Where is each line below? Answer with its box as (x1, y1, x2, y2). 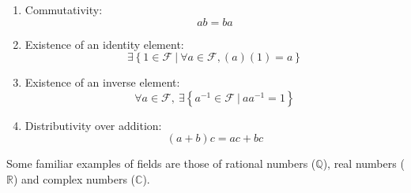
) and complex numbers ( (13, 170, 136, 187)
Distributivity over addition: (25, 117, 162, 133)
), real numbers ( (322, 155, 405, 172)
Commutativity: (25, 2, 103, 17)
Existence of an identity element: (25, 35, 184, 52)
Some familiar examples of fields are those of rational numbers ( (6, 155, 316, 172)
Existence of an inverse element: (25, 74, 180, 91)
